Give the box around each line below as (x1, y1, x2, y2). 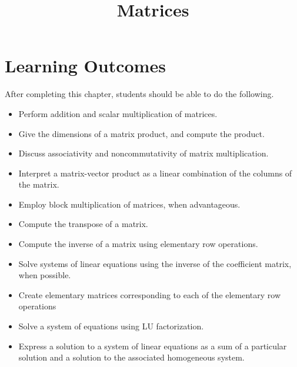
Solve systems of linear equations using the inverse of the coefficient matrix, (18, 257, 292, 269)
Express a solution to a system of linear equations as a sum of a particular (18, 339, 287, 352)
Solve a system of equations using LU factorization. (18, 320, 204, 332)
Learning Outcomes (5, 54, 166, 78)
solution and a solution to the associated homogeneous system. (18, 351, 245, 363)
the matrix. (18, 178, 59, 191)
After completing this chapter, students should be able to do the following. (5, 88, 274, 100)
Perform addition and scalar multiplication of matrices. (18, 107, 218, 119)
